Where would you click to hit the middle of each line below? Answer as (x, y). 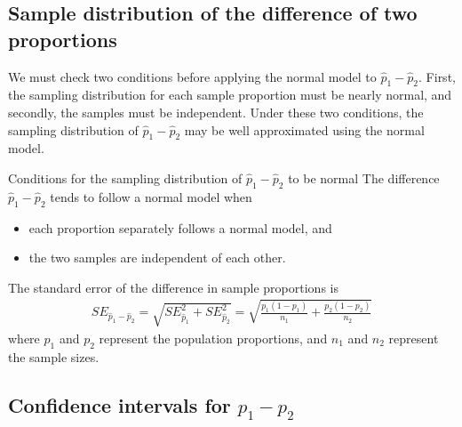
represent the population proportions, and (213, 338)
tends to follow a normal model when (151, 196)
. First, (437, 76)
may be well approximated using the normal (304, 129)
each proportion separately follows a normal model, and (180, 227)
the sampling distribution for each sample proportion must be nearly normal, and (230, 95)
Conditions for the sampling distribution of (125, 177)
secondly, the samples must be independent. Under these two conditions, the (216, 112)
